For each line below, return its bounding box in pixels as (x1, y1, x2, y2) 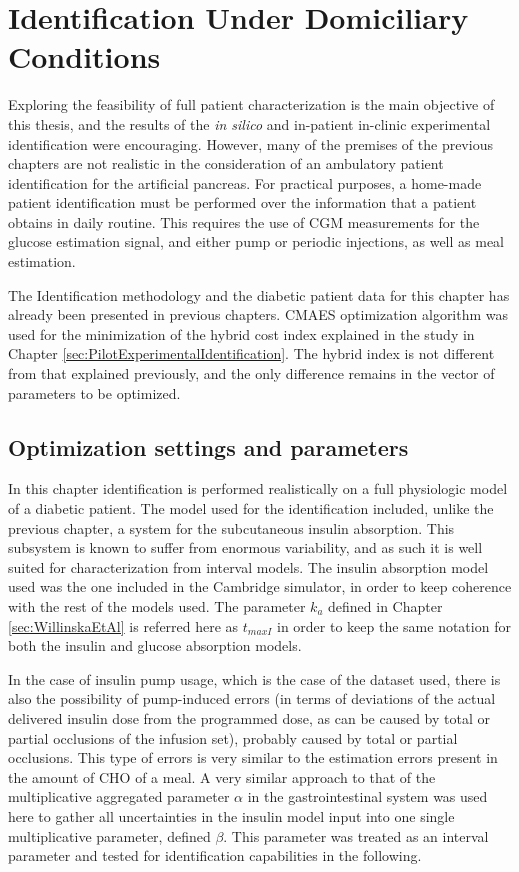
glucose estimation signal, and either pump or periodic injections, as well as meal (8, 231, 505, 252)
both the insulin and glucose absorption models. (8, 635, 302, 656)
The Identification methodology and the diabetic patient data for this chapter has (8, 284, 510, 305)
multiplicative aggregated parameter (8, 786, 230, 807)
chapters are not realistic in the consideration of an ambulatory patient (8, 153, 444, 174)
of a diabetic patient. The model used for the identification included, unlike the (8, 498, 494, 519)
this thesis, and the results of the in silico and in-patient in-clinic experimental (8, 113, 491, 134)
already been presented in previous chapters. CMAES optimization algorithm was (8, 304, 509, 325)
